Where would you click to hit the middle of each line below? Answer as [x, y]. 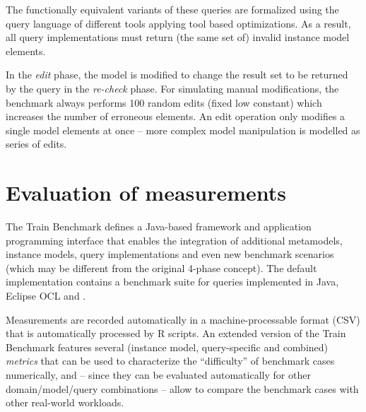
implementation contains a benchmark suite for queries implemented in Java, [172, 282]
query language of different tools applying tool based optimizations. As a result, [178, 23]
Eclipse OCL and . [46, 296]
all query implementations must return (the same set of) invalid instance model [178, 37]
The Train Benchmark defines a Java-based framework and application [159, 226]
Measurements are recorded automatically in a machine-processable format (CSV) [183, 319]
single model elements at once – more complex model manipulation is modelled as [183, 130]
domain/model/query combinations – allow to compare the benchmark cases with [182, 388]
